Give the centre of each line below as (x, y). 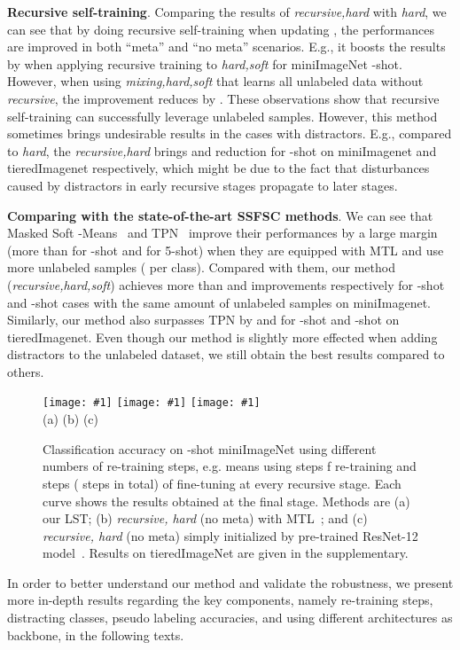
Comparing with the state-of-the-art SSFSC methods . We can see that (220, 215)
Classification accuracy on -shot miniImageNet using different (210, 448)
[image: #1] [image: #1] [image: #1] (152, 403)
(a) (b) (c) (70, 419)
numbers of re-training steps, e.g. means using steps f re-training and (230, 466)
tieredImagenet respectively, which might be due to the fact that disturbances (218, 168)
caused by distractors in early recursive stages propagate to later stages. (203, 185)
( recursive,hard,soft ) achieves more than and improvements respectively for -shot (226, 284)
